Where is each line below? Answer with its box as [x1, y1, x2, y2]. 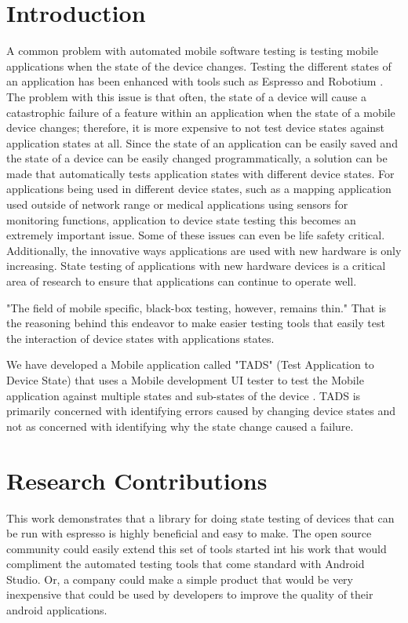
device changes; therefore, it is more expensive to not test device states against [6, 119, 385, 136]
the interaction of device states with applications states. [6, 330, 275, 346]
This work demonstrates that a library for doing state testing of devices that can [6, 509, 395, 526]
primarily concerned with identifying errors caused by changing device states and [6, 403, 396, 419]
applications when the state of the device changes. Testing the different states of [6, 57, 392, 74]
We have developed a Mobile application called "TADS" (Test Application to [6, 356, 374, 373]
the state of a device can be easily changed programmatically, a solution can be [6, 150, 388, 166]
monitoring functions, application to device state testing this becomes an [6, 211, 356, 228]
